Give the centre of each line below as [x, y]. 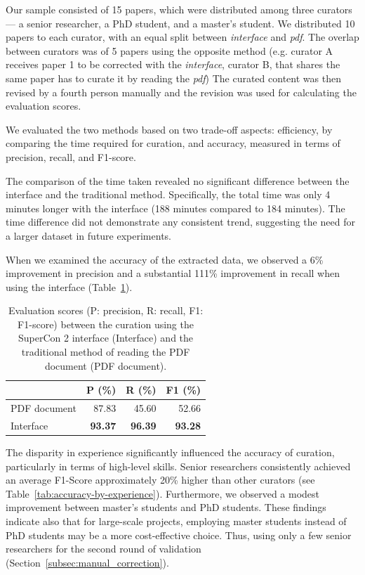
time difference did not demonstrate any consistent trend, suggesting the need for [180, 222]
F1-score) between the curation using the [106, 324]
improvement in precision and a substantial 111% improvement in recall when [173, 273]
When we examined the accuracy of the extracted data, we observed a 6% [165, 259]
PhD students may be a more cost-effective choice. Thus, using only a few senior [179, 535]
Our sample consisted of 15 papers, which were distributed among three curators [179, 9]
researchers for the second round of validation [104, 549]
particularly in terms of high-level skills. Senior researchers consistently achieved [178, 466]
